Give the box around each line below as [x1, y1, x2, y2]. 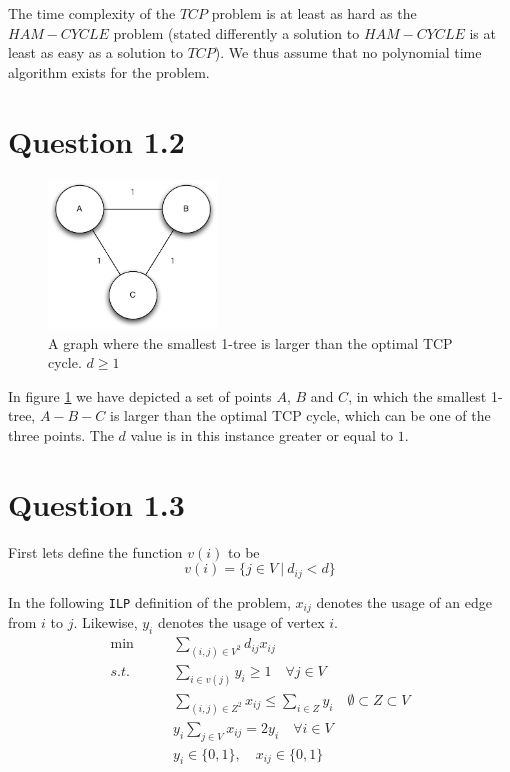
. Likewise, [73, 612, 138, 633]
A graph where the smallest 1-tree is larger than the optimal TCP [48, 332, 453, 353]
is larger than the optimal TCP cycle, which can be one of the [109, 405, 491, 426]
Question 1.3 [8, 483, 185, 524]
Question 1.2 [8, 120, 185, 161]
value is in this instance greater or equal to [130, 425, 393, 446]
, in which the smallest [348, 385, 487, 406]
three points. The [8, 425, 114, 446]
